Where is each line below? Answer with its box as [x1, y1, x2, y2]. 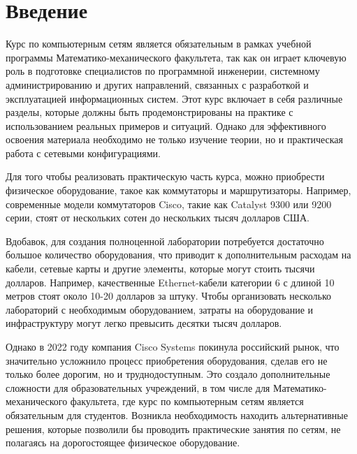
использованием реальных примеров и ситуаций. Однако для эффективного [6, 118, 326, 133]
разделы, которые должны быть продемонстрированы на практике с [6, 105, 293, 119]
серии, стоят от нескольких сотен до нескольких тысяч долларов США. [6, 210, 309, 225]
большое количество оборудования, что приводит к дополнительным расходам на [6, 247, 351, 262]
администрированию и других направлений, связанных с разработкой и [6, 77, 309, 91]
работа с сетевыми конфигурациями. [6, 145, 161, 160]
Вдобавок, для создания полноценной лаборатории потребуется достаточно [6, 233, 324, 248]
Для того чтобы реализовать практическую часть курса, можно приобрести [6, 169, 325, 184]
